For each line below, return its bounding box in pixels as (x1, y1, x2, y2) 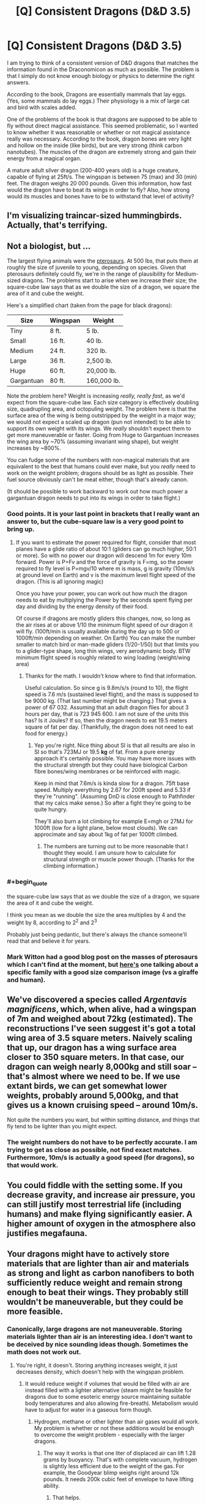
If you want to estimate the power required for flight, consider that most (15, 539, 196, 546)
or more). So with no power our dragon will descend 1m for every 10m (15, 552, 192, 559)
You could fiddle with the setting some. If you (7, 1180, 183, 1190)
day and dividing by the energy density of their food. (15, 603, 149, 610)
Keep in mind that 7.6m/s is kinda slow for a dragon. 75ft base (34, 780, 189, 787)
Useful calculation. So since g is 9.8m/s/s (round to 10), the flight (24, 684, 188, 692)
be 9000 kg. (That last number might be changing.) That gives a (24, 697, 186, 705)
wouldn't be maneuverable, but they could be (7, 1297, 184, 1307)
